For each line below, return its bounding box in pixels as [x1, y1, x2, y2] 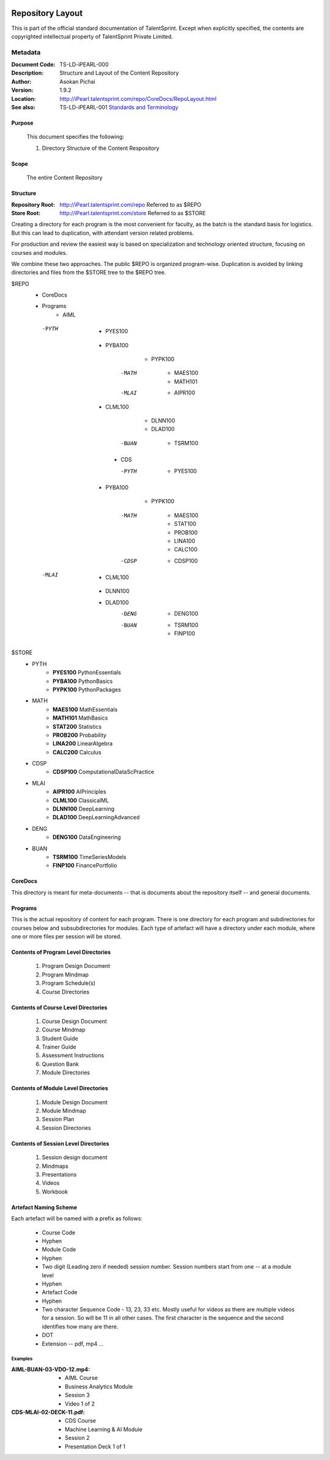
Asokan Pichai [59, 78, 96, 85]
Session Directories [42, 1124, 91, 1131]
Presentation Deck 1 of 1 [65, 1443, 125, 1450]
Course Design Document [42, 1017, 107, 1025]
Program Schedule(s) [42, 979, 96, 987]
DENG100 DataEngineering [53, 833, 122, 841]
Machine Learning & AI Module [65, 1425, 143, 1433]
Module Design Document [42, 1098, 108, 1106]
